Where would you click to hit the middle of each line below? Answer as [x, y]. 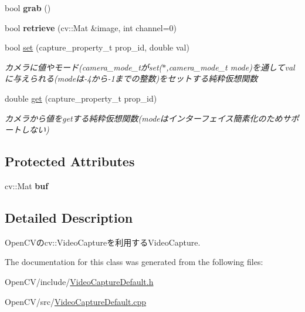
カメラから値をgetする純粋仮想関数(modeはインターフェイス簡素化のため [144, 118]
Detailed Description [69, 217]
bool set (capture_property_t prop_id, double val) [97, 47]
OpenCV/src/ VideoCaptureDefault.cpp [76, 301]
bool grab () [28, 8]
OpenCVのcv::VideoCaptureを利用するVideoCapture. [103, 242]
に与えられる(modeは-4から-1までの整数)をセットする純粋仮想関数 [131, 78]
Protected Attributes [70, 161]
